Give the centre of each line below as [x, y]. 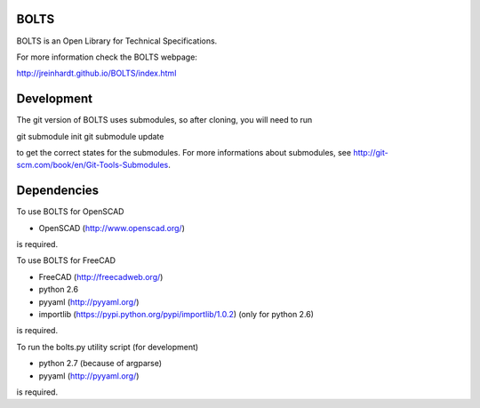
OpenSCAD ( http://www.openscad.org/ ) [112, 228]
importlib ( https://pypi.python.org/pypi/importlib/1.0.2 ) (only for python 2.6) [176, 315]
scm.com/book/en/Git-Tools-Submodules [92, 165]
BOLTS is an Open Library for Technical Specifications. [117, 41]
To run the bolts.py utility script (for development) [108, 347]
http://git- [370, 152]
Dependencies [58, 191]
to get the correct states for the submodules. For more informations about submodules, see [184, 152]
